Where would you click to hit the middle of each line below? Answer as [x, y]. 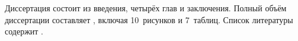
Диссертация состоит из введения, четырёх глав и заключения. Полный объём [146, 8]
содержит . [24, 31]
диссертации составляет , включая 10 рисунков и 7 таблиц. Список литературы [149, 19]
